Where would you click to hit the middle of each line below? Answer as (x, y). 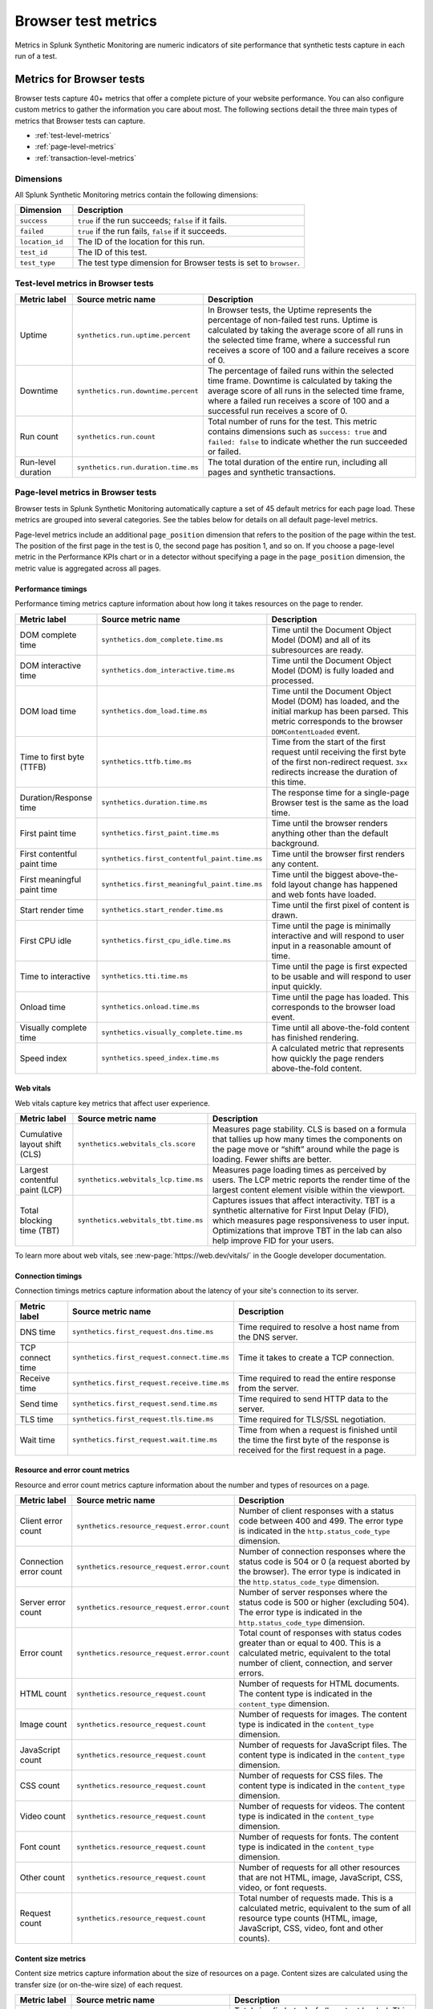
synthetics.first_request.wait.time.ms (145, 1440)
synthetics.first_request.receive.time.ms (151, 1383)
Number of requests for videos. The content (322, 1806)
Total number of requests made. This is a (316, 1898)
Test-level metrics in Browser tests (84, 283)
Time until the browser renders (330, 823)
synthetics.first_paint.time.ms (160, 833)
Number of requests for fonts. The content (319, 1837)
